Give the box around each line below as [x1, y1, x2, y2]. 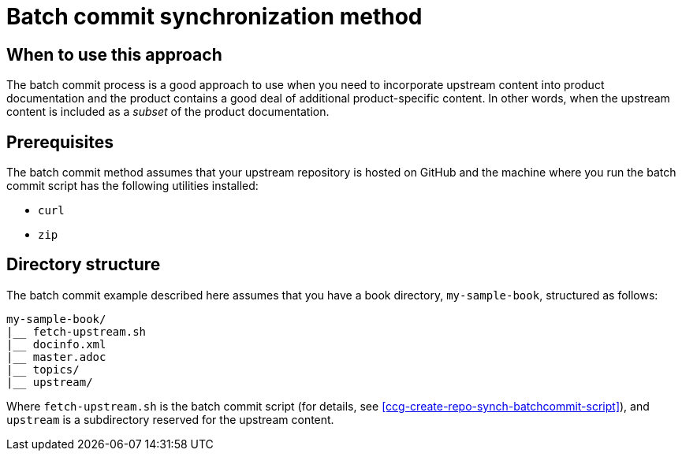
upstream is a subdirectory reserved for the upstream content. [6, 412, 334, 426]
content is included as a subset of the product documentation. [6, 105, 330, 119]
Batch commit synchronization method [6, 3, 423, 30]
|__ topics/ [6, 362, 80, 376]
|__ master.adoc [6, 350, 106, 363]
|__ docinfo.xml [6, 337, 106, 351]
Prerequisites [6, 132, 114, 152]
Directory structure [6, 255, 161, 275]
